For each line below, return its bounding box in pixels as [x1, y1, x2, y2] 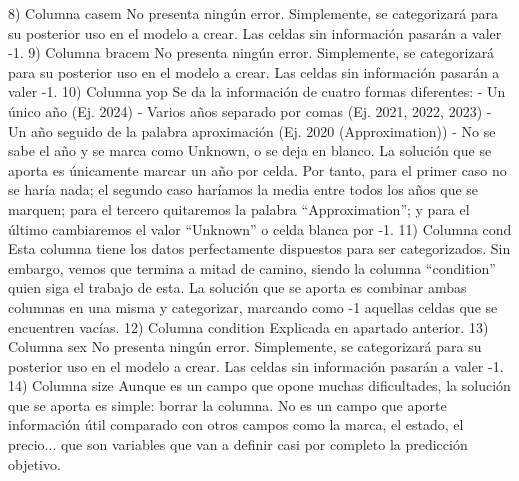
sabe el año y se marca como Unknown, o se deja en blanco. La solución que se [8, 140, 492, 161]
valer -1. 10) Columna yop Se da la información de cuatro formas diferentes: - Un [8, 81, 506, 102]
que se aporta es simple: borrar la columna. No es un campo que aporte [8, 394, 447, 415]
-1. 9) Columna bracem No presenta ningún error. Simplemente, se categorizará [8, 42, 495, 63]
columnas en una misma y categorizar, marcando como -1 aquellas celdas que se [8, 296, 498, 317]
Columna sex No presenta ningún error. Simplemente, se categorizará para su [8, 336, 482, 357]
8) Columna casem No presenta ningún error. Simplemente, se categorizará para [8, 3, 499, 23]
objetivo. [8, 453, 61, 474]
